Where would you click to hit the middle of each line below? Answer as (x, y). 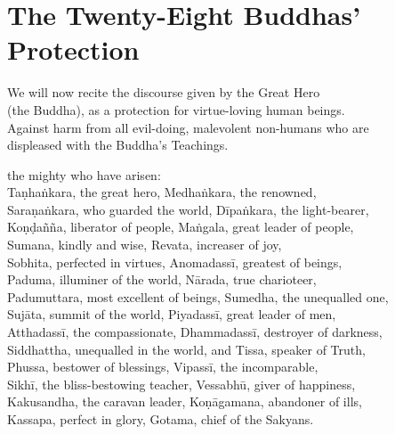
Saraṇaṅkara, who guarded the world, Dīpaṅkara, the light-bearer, (188, 209)
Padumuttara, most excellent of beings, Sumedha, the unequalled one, (198, 296)
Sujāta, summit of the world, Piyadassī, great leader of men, (172, 314)
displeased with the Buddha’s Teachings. (118, 145)
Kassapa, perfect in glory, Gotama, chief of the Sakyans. (161, 419)
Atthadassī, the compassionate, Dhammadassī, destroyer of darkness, (195, 332)
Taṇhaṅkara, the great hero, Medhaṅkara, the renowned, (162, 192)
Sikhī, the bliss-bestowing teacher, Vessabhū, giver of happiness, (181, 384)
